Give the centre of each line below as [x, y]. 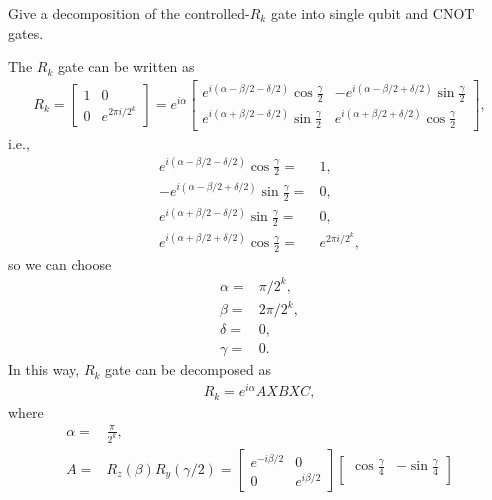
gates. [26, 32]
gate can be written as [126, 66]
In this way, [44, 369]
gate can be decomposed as [188, 369]
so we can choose [60, 263]
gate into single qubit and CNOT [372, 13]
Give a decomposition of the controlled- [129, 13]
